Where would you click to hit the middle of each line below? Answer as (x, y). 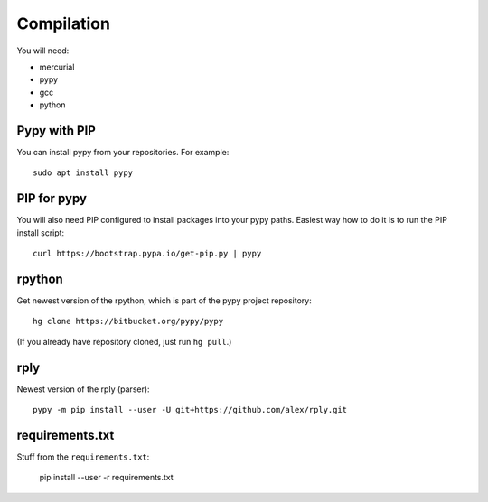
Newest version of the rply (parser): (83, 389)
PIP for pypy (52, 199)
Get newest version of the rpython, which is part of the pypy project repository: (164, 301)
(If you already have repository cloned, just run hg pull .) (124, 341)
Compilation (63, 23)
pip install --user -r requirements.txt (106, 478)
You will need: (43, 51)
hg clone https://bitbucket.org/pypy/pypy (128, 321)
